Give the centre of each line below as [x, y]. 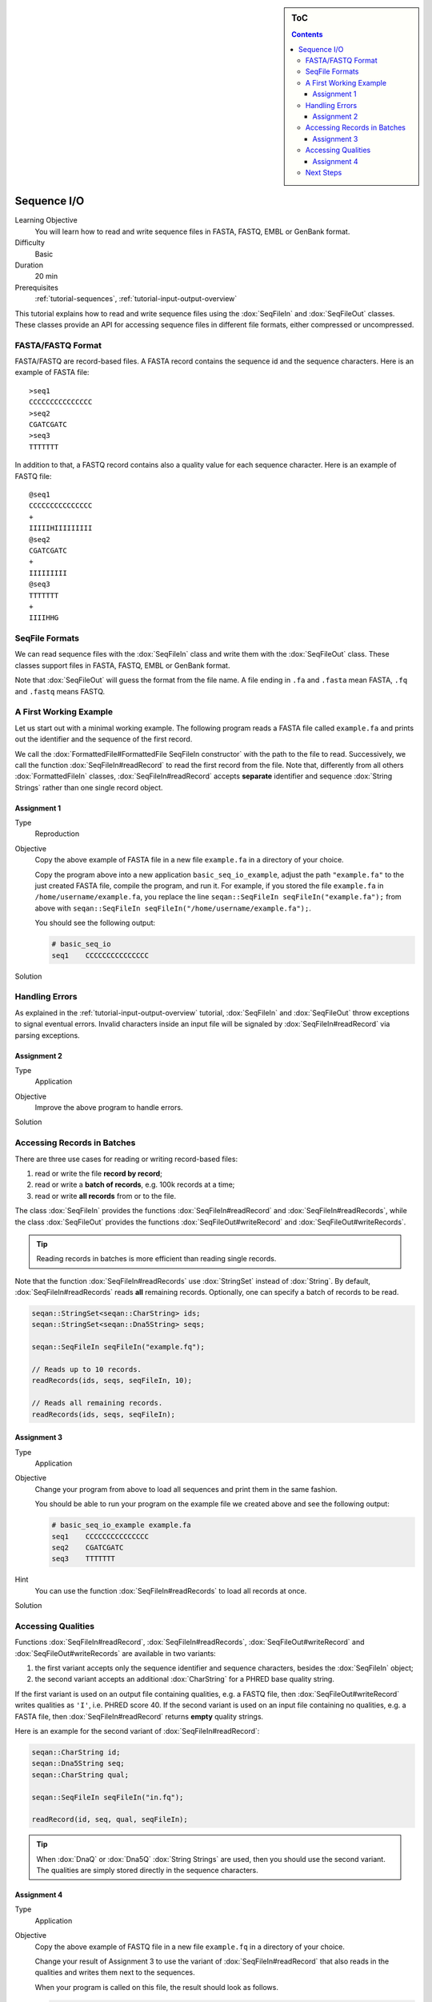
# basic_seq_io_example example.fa [121, 1525]
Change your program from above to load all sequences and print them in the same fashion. [186, 1489]
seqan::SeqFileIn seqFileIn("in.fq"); [108, 1797]
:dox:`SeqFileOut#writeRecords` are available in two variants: [115, 1653]
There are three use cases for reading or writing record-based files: [126, 1159]
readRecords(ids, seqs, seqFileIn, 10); [112, 1381]
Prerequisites [37, 287]
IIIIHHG [44, 618]
